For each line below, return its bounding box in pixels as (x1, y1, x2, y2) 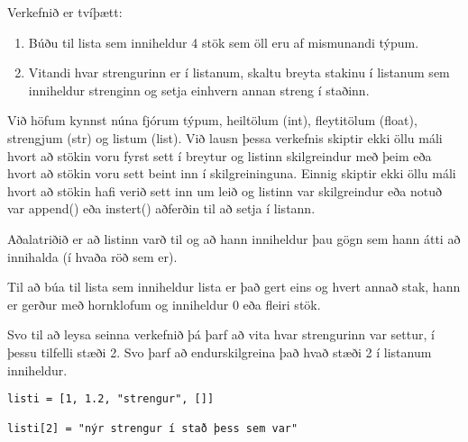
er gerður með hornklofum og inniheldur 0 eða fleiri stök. (7, 294, 321, 313)
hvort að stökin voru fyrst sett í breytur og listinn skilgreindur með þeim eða (7, 146, 432, 165)
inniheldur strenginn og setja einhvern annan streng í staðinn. (28, 80, 370, 99)
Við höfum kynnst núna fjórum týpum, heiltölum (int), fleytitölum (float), (7, 111, 418, 130)
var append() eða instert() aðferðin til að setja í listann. (7, 199, 316, 218)
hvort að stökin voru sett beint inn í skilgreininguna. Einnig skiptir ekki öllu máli (7, 164, 456, 183)
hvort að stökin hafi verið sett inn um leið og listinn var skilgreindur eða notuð (7, 181, 442, 200)
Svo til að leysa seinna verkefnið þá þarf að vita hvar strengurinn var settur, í (7, 325, 435, 344)
